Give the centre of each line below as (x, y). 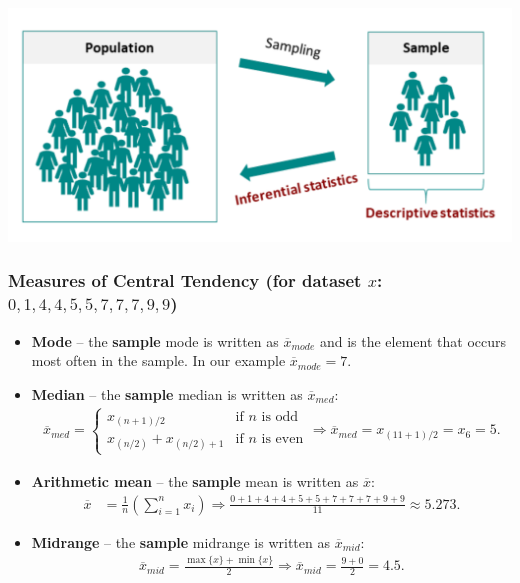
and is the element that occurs (413, 340)
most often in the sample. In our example (158, 360)
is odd (280, 416)
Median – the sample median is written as (167, 393)
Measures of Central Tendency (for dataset (185, 280)
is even (282, 439)
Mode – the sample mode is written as (155, 340)
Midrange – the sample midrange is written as (180, 541)
